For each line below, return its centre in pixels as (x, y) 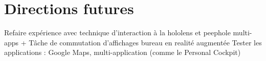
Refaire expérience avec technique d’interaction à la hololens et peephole (117, 33)
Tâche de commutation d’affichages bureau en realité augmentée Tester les (145, 42)
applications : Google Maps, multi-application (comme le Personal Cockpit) (123, 52)
